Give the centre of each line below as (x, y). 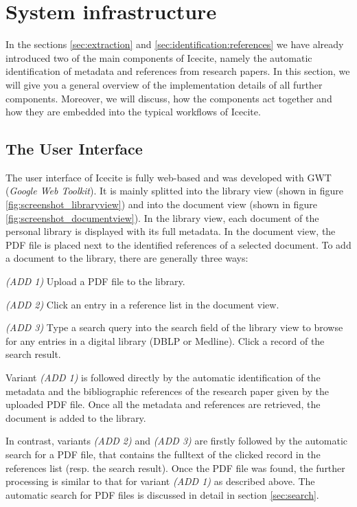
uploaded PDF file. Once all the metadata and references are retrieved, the (163, 404)
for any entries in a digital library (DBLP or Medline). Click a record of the (165, 340)
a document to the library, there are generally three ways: (127, 258)
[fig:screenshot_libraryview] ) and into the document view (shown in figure (161, 204)
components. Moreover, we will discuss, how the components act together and (169, 98)
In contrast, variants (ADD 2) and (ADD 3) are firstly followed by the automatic (177, 441)
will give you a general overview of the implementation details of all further (164, 84)
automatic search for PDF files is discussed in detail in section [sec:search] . (162, 494)
